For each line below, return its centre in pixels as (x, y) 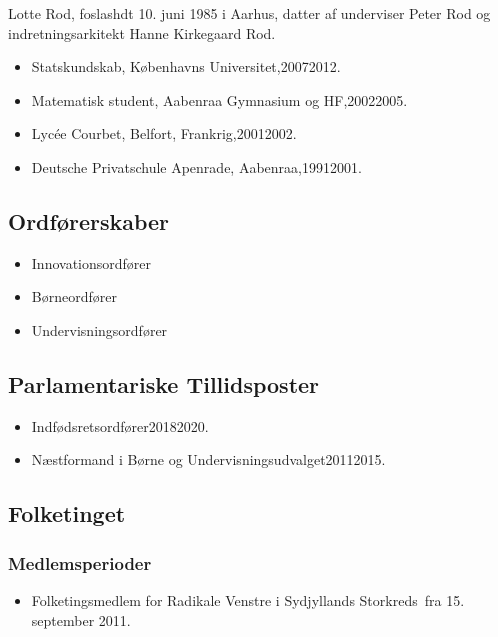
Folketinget (67, 513)
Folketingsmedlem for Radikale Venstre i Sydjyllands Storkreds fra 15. (248, 599)
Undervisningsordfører (99, 329)
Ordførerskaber (89, 220)
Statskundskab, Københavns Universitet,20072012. (186, 66)
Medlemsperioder (80, 562)
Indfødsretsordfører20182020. (120, 425)
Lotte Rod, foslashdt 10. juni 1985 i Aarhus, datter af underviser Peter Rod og (249, 13)
